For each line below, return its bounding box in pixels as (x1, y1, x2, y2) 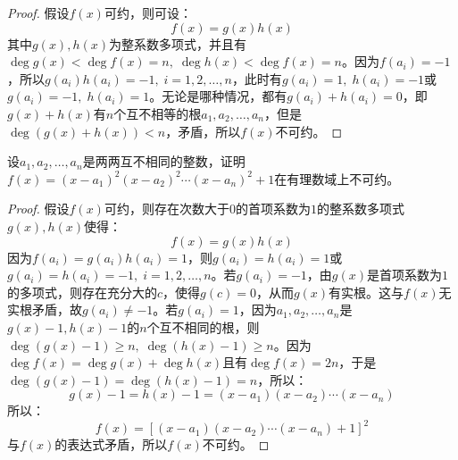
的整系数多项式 (316, 199, 404, 218)
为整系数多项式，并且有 (108, 34, 246, 53)
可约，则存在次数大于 (104, 199, 229, 218)
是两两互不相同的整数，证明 (82, 152, 246, 171)
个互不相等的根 (113, 104, 202, 122)
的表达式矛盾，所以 (54, 435, 168, 454)
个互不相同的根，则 (146, 317, 260, 336)
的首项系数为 (235, 199, 311, 218)
